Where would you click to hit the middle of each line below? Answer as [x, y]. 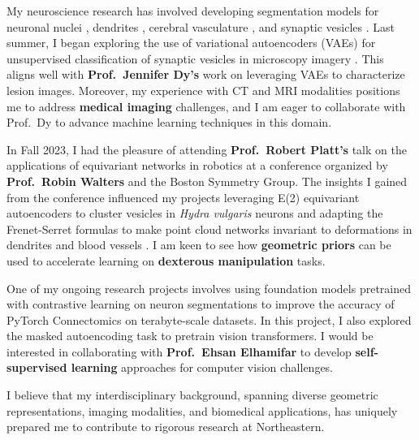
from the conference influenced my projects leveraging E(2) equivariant [183, 197]
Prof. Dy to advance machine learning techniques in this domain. [169, 122]
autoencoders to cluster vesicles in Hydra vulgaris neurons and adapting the [195, 213]
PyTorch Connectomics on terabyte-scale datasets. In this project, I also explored [209, 319]
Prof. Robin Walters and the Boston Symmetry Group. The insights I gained [207, 181]
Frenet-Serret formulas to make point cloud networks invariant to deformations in [209, 229]
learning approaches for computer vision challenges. [202, 367]
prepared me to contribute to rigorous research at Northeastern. [166, 427]
